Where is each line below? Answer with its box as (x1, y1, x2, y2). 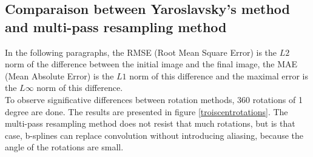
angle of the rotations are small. (5, 141, 124, 153)
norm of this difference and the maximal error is (129, 69, 308, 82)
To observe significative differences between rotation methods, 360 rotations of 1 (5, 93, 303, 105)
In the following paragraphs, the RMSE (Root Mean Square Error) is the (5, 45, 277, 58)
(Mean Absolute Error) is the (5, 69, 114, 82)
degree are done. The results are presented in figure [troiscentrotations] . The (5, 105, 288, 118)
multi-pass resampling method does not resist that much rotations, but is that (5, 117, 295, 130)
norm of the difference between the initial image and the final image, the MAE (5, 58, 298, 70)
